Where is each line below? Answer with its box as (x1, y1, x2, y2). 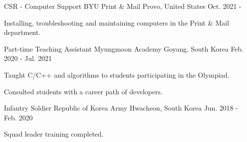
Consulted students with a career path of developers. (4, 86, 163, 96)
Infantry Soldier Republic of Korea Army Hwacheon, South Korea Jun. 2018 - (4, 103, 238, 113)
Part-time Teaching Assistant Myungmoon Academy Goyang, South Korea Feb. (4, 43, 244, 54)
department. (4, 27, 41, 37)
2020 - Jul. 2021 (4, 53, 52, 63)
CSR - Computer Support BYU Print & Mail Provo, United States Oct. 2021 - (4, 1, 242, 11)
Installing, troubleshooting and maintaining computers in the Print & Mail (4, 17, 229, 28)
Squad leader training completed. (4, 129, 104, 139)
